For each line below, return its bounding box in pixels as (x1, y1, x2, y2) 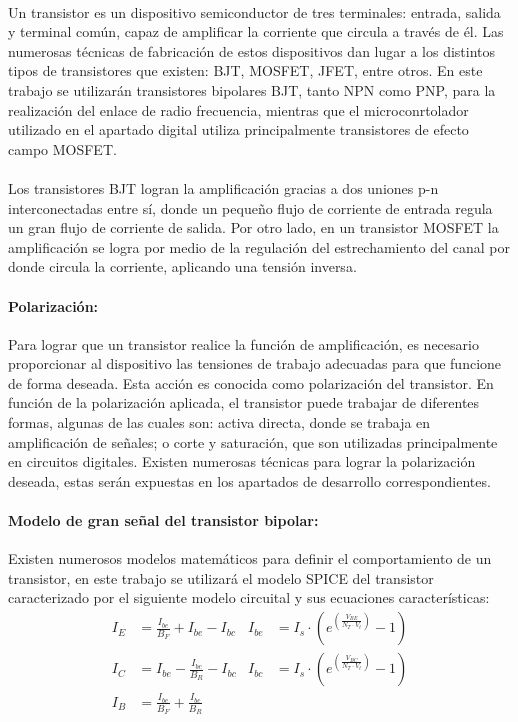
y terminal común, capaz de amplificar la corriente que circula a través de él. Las (8, 21, 504, 42)
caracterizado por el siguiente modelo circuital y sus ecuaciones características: (8, 587, 490, 608)
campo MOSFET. (8, 138, 117, 159)
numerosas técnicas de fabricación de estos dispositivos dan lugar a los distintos (8, 40, 496, 61)
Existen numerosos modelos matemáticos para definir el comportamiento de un (8, 548, 492, 569)
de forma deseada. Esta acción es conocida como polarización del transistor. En (8, 372, 494, 393)
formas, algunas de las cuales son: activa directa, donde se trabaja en (8, 412, 431, 433)
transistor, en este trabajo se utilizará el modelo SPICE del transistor (8, 567, 434, 588)
